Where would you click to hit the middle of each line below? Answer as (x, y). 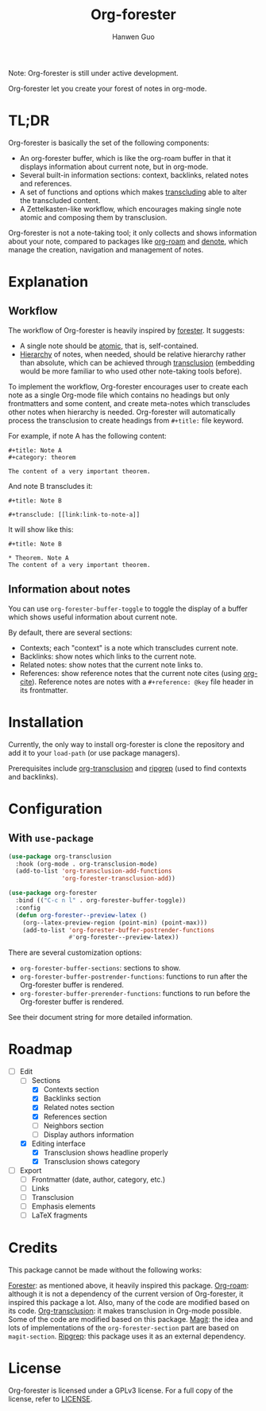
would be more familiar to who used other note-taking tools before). (131, 371)
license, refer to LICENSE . (50, 1399)
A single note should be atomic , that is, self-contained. (109, 346)
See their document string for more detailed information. (100, 1018)
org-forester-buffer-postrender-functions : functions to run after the (133, 976)
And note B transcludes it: (50, 486)
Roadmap (40, 1049)
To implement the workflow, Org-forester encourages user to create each (128, 386)
